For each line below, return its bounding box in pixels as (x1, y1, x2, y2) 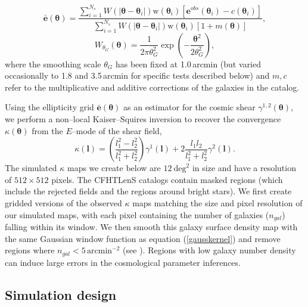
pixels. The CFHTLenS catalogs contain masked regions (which (51, 173, 283, 185)
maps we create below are (67, 162, 161, 174)
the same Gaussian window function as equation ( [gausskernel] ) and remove (5, 232, 281, 244)
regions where (5, 244, 55, 256)
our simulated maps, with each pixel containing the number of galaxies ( (5, 208, 269, 221)
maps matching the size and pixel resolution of (132, 197, 303, 209)
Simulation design (5, 285, 117, 303)
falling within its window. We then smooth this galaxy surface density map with (5, 221, 298, 233)
